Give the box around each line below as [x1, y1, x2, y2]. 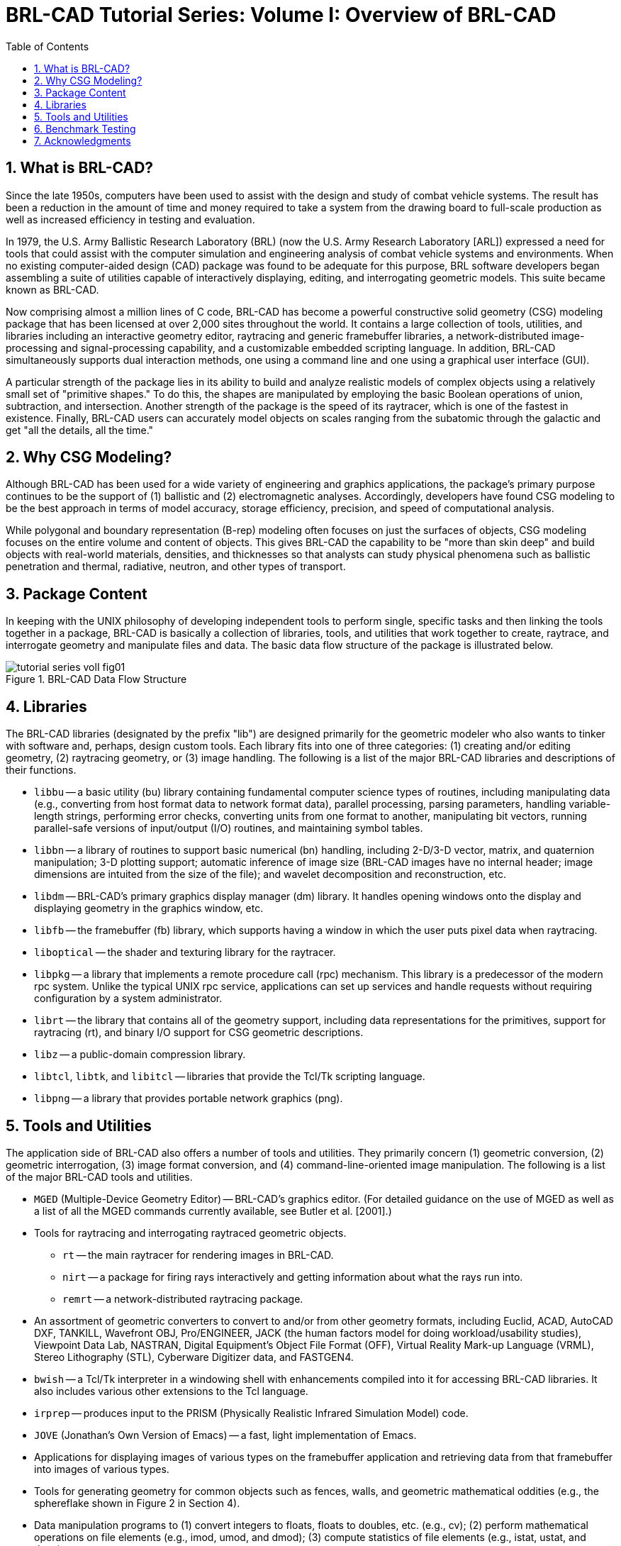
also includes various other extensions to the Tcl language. [34, 1384, 308, 1397]
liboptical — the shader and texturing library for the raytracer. [34, 946, 336, 959]
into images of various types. [34, 1462, 169, 1475]
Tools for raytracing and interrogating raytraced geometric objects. [34, 1226, 347, 1239]
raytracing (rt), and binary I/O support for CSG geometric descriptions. [34, 1026, 364, 1039]
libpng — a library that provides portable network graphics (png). [34, 1092, 343, 1105]
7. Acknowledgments [34, 134, 131, 147]
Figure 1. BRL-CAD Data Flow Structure [6, 673, 187, 686]
